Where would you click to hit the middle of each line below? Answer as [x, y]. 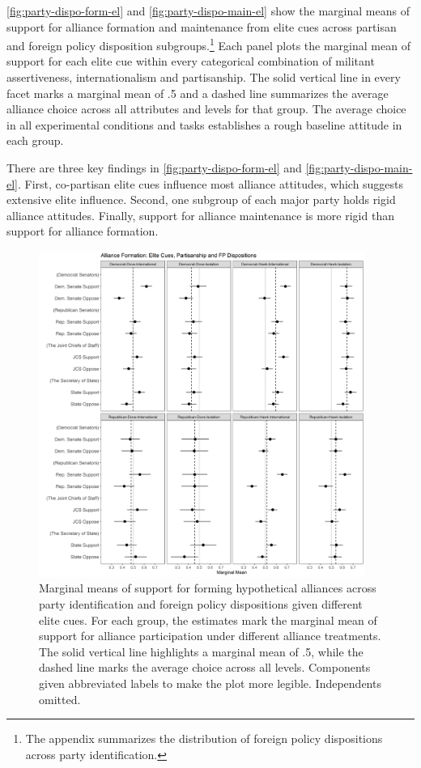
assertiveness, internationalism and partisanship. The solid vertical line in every [204, 77]
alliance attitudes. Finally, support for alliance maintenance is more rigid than [200, 215]
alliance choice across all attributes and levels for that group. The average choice [206, 109]
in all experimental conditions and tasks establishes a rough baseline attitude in [204, 124]
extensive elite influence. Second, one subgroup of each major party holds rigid [201, 199]
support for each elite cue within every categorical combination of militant [191, 61]
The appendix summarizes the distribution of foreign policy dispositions [204, 738]
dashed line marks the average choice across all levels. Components [205, 667]
